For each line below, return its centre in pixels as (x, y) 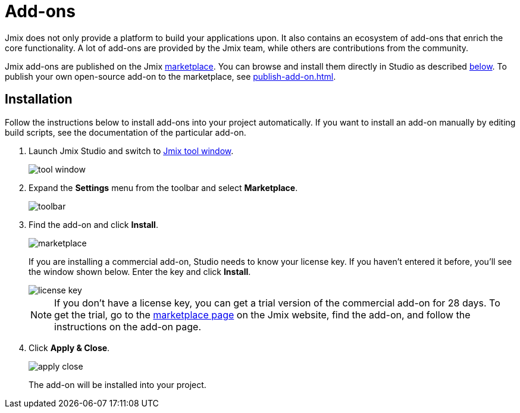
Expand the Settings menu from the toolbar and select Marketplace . (163, 187)
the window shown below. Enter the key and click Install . (140, 271)
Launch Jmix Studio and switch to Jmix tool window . (131, 151)
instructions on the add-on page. (128, 326)
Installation (39, 99)
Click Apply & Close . (69, 348)
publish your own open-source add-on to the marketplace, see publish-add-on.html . (170, 76)
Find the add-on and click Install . (93, 224)
